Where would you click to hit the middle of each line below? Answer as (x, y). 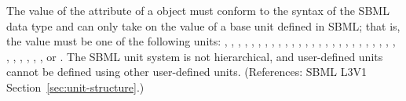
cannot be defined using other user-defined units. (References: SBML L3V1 (187, 72)
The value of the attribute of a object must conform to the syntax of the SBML (198, 10)
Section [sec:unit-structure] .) (75, 87)
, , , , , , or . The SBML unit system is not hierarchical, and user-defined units (195, 56)
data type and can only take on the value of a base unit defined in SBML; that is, (203, 25)
